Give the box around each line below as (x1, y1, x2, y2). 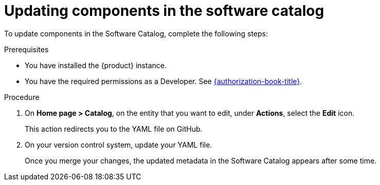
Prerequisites (4, 45, 49, 54)
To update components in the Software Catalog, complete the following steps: (4, 29, 268, 38)
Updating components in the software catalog (4, 2, 324, 19)
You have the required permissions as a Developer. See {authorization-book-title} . (25, 76, 302, 86)
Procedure (4, 92, 40, 101)
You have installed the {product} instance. (25, 60, 167, 70)
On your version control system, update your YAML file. (25, 140, 212, 149)
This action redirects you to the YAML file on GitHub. (25, 124, 203, 133)
